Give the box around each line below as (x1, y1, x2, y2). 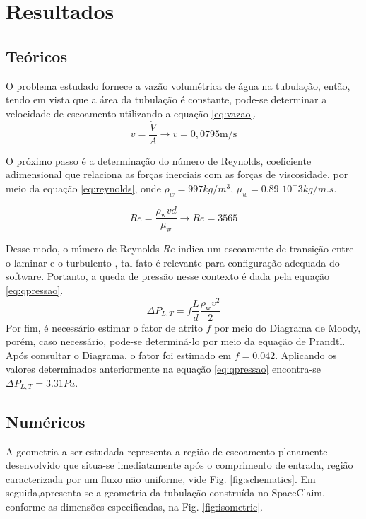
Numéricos (6, 410, 85, 432)
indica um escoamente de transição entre (178, 241, 354, 256)
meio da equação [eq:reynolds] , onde (6, 180, 161, 195)
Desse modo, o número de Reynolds (6, 241, 160, 256)
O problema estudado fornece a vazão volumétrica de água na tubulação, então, (6, 78, 350, 93)
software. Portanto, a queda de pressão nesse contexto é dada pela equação (6, 269, 329, 284)
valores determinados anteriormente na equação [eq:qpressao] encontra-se (6, 361, 321, 376)
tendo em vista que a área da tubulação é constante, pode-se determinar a (6, 92, 327, 107)
